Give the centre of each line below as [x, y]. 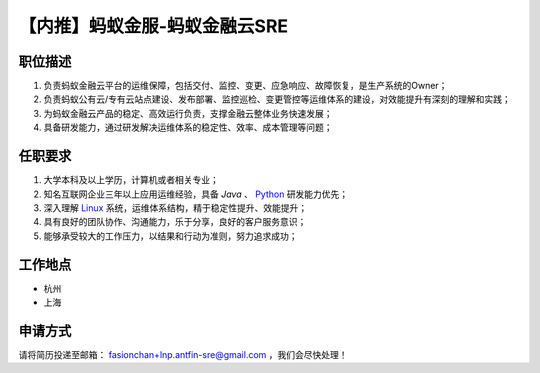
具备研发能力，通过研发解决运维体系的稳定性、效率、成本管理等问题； [188, 127]
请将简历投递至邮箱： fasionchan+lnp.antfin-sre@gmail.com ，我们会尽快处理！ [183, 354]
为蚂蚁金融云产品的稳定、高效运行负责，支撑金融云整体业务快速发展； [188, 113]
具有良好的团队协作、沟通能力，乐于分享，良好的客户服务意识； [175, 222]
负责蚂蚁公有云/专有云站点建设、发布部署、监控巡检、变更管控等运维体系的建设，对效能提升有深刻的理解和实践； [277, 99]
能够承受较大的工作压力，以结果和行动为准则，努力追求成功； [170, 236]
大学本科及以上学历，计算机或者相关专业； [131, 180]
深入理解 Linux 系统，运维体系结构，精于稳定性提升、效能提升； [175, 207]
